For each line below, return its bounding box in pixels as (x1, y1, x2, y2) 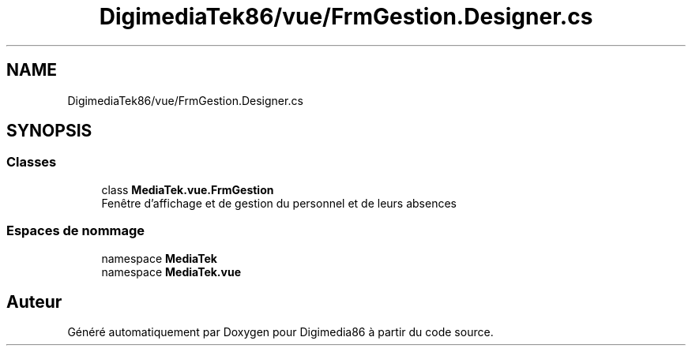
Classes (6, 154, 57, 170)
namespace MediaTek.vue (101, 264, 241, 279)
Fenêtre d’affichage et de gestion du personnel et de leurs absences (101, 196, 457, 210)
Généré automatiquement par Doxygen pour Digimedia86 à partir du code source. (67, 325, 494, 339)
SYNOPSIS (6, 121, 92, 141)
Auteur (6, 291, 62, 312)
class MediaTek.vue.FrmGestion (101, 182, 274, 197)
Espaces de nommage (6, 223, 145, 239)
